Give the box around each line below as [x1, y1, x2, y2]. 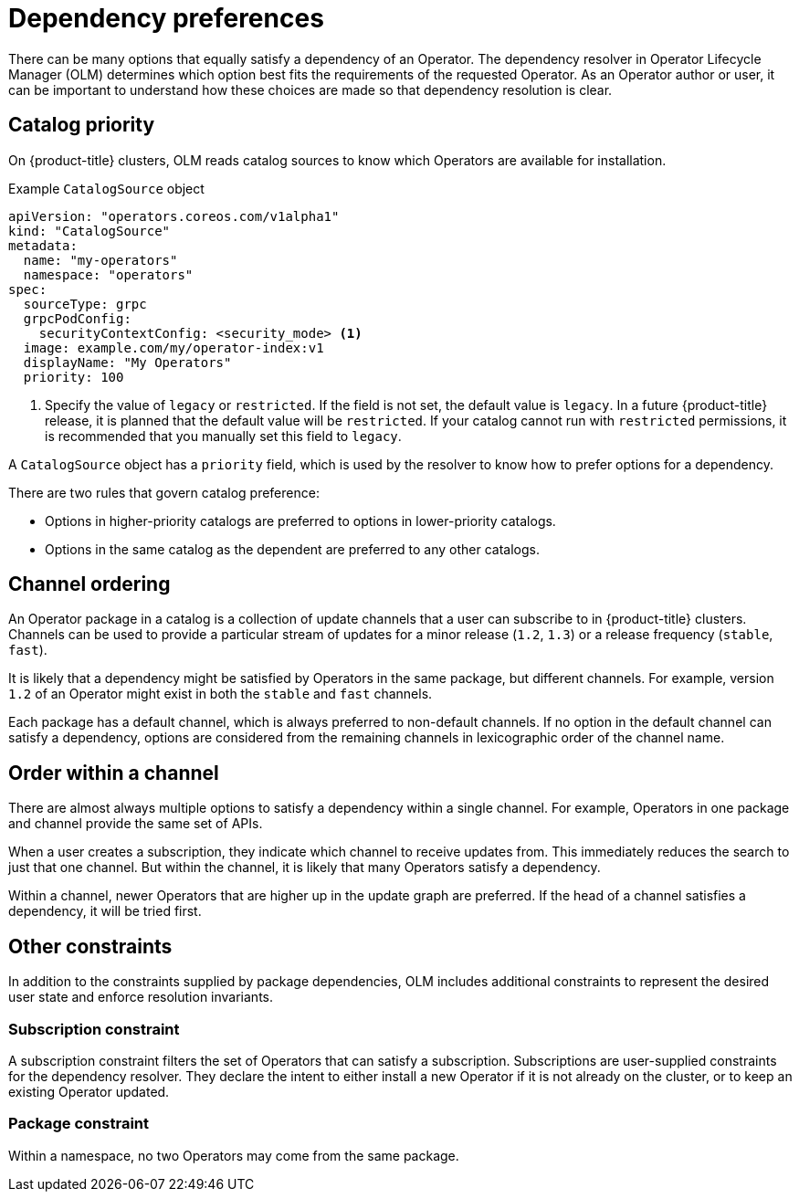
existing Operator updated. [8, 1083, 170, 1099]
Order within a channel [8, 761, 219, 784]
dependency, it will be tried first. [8, 903, 202, 920]
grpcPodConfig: [23, 310, 131, 326]
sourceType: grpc [23, 296, 147, 311]
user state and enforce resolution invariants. [8, 989, 274, 1005]
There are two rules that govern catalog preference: [8, 484, 320, 500]
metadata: [8, 237, 78, 253]
